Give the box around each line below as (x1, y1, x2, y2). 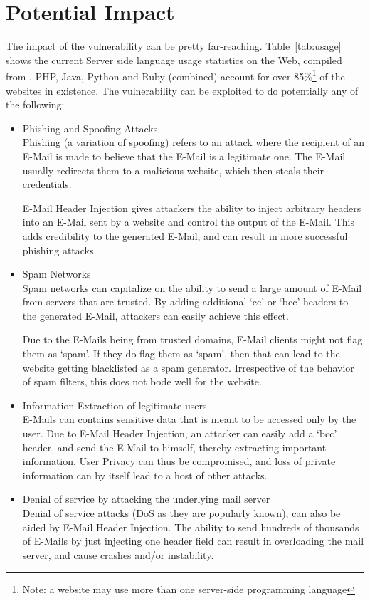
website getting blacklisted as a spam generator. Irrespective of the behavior (22, 360, 354, 375)
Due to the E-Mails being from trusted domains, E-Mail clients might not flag (22, 332, 363, 347)
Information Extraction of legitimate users (22, 397, 207, 412)
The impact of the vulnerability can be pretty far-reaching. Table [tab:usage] (6, 38, 342, 53)
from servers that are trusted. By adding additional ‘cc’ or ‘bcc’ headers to (22, 294, 349, 309)
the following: (6, 97, 65, 112)
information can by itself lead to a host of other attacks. (22, 467, 268, 482)
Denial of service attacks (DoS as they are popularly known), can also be (22, 506, 341, 520)
